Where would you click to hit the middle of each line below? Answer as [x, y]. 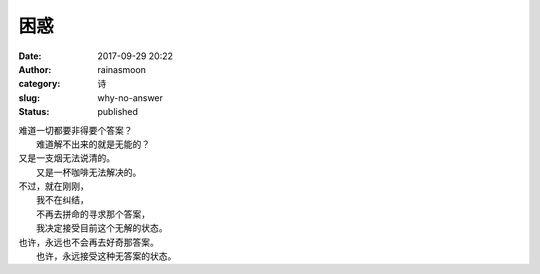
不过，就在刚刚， [53, 186]
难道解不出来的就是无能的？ [93, 144]
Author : [35, 69]
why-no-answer [130, 97]
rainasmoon [122, 69]
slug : [29, 97]
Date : [30, 56]
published [118, 112]
